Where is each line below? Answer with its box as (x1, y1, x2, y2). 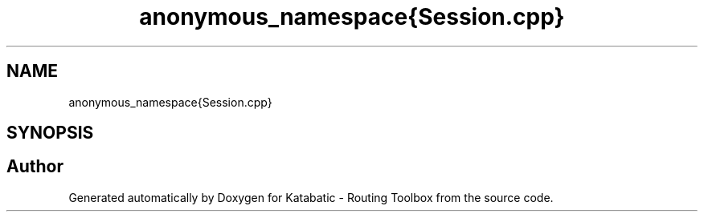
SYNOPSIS (6, 123, 94, 143)
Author (6, 156, 63, 177)
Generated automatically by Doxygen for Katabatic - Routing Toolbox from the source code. (68, 190, 554, 204)
